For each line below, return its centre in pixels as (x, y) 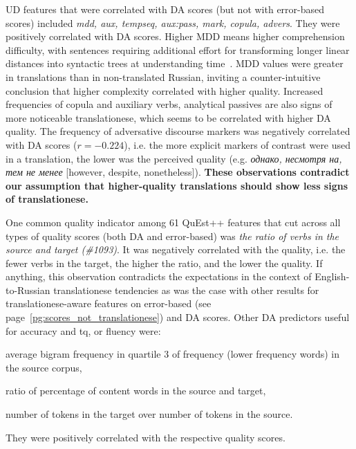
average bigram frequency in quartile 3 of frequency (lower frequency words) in (173, 354)
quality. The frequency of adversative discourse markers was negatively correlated (178, 131)
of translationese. (47, 199)
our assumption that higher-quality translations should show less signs (177, 185)
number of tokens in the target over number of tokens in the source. (149, 414)
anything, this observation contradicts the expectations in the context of (159, 276)
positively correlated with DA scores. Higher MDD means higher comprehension (175, 36)
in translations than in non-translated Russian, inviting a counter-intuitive (163, 76)
